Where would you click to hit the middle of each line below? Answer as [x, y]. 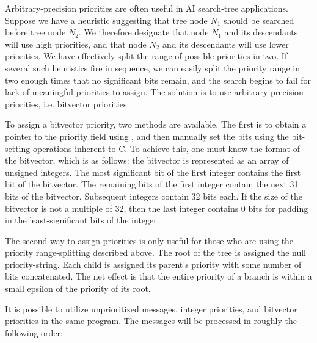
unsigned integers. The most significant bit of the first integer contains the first [153, 172]
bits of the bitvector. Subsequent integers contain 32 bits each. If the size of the [154, 196]
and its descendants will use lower [225, 44]
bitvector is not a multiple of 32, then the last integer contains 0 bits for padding [157, 208]
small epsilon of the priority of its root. [78, 288]
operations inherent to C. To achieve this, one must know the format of [166, 148]
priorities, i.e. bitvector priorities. [67, 103]
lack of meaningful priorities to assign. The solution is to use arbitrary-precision [154, 92]
